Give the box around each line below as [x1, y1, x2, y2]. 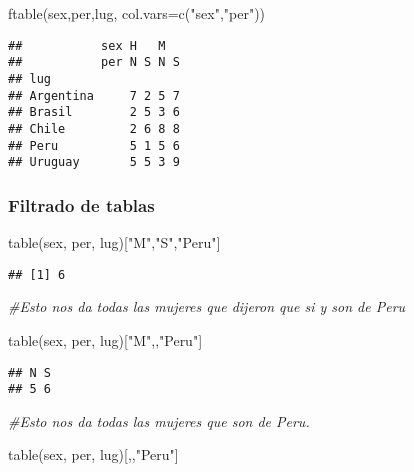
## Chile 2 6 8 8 [8, 121, 180, 136]
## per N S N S [8, 55, 180, 70]
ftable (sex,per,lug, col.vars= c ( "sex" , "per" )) [8, 3, 266, 23]
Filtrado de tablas [8, 192, 155, 217]
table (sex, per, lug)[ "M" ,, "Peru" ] [8, 329, 203, 350]
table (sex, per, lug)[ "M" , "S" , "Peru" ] [8, 232, 221, 253]
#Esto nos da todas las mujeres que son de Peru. [8, 410, 310, 431]
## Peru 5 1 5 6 [8, 138, 180, 153]
